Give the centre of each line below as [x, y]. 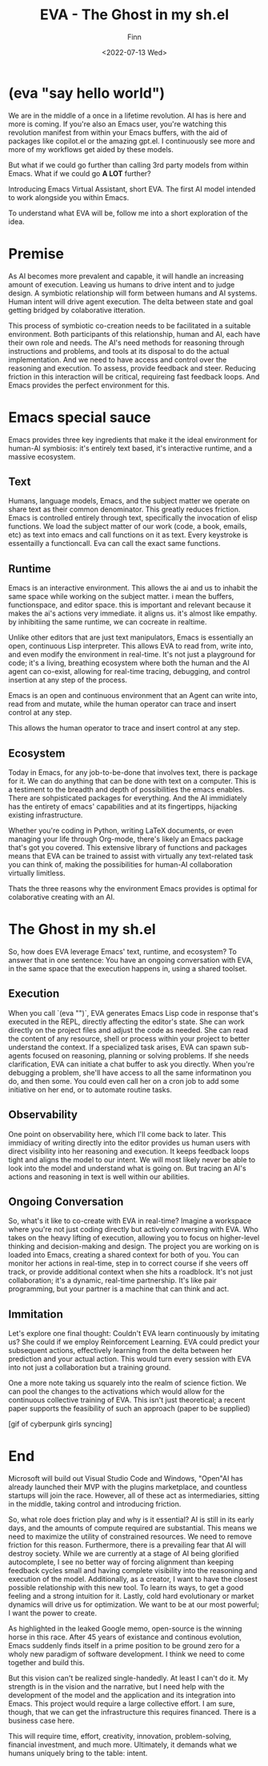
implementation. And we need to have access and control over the [118, 359]
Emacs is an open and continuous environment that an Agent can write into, [133, 696]
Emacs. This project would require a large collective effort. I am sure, [122, 1704]
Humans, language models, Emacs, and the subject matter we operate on [129, 501]
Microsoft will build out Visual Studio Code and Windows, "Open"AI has [126, 1479]
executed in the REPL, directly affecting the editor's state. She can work [127, 1021]
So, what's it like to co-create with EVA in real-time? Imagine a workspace [130, 1221]
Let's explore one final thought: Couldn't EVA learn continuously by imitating [134, 1334]
